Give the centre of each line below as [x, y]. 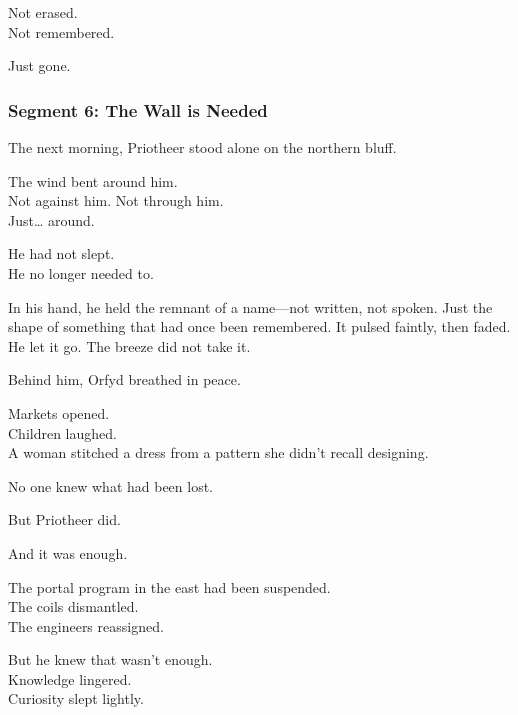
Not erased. [43, 12]
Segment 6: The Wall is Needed [138, 109]
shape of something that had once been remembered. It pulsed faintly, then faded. [259, 326]
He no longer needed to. [81, 272]
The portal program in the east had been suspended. [169, 586]
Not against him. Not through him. [116, 200]
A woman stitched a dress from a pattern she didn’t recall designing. [218, 452]
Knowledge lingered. [70, 678]
